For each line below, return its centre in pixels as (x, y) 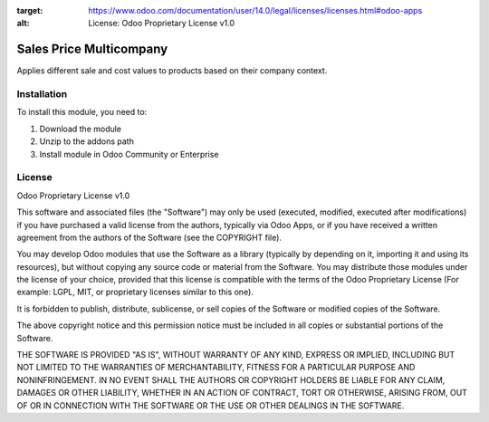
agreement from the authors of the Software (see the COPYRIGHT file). (149, 237)
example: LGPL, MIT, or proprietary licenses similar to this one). (135, 292)
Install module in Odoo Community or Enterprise (129, 154)
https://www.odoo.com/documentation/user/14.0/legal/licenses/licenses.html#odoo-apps (255, 10)
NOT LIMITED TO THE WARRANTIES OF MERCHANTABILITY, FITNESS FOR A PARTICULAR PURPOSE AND (216, 368)
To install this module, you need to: (82, 112)
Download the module (81, 129)
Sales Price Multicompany (92, 49)
